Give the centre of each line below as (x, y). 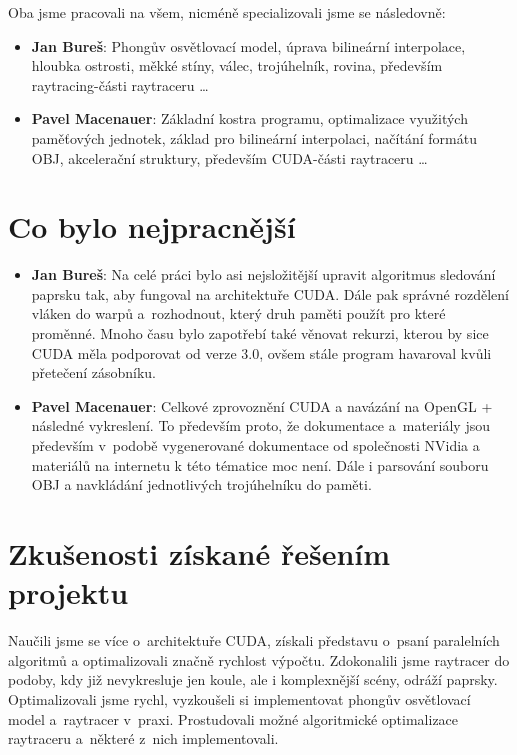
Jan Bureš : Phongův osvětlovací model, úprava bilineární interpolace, (248, 45)
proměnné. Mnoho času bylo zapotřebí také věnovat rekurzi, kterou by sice (260, 333)
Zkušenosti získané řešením (199, 553)
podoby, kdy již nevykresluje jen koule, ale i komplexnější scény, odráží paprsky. (253, 679)
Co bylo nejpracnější (152, 226)
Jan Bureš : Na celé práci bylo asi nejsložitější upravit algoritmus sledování (263, 274)
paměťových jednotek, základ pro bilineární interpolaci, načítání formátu (254, 137)
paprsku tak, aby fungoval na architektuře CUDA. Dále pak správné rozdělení (270, 293)
